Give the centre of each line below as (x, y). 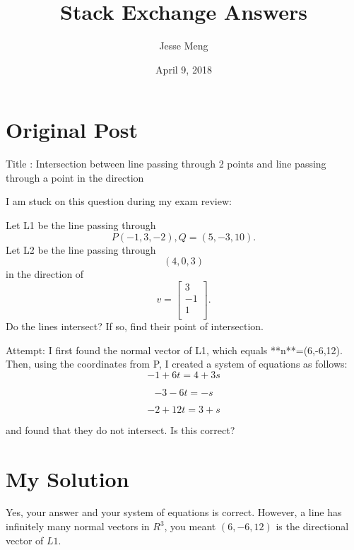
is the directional (312, 526)
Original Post (72, 130)
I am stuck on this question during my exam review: (119, 201)
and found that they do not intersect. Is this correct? (120, 429)
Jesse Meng (184, 46)
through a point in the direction (75, 177)
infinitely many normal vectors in (78, 526)
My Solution (67, 478)
